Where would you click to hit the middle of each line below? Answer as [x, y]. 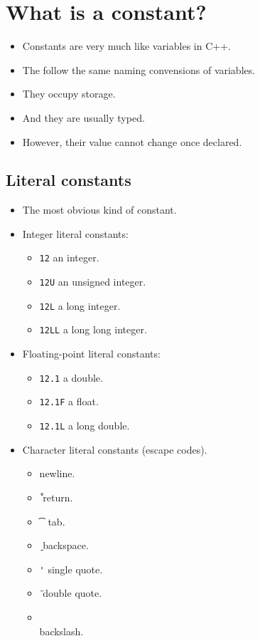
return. [58, 497]
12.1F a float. [69, 401]
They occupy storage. [69, 94]
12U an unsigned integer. [93, 282]
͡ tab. [52, 521]
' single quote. [71, 569]
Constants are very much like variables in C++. [126, 46]
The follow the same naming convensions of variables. [139, 69]
